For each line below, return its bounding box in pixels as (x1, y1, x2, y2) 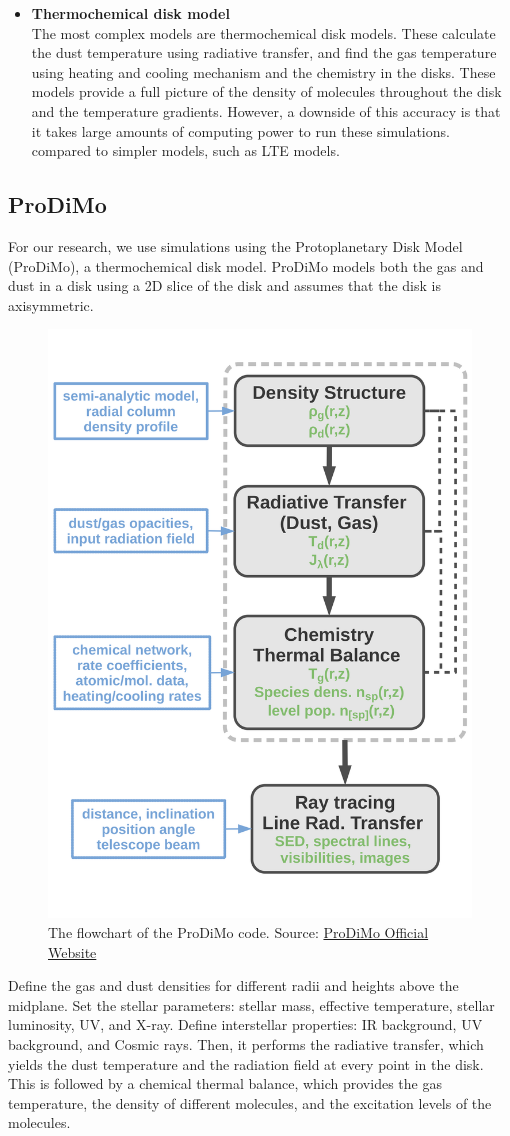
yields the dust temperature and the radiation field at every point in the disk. (8, 1053, 484, 1074)
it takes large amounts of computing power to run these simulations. (31, 120, 450, 141)
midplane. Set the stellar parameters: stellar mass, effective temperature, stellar (8, 994, 495, 1015)
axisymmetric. (8, 294, 94, 315)
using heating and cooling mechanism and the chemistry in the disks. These (31, 61, 496, 82)
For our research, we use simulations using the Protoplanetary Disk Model (8, 235, 463, 256)
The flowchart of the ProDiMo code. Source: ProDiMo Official (48, 922, 429, 943)
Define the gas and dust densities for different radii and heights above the (8, 975, 459, 996)
